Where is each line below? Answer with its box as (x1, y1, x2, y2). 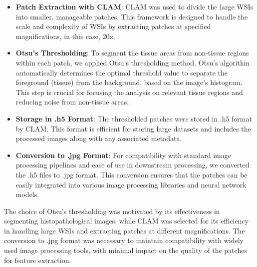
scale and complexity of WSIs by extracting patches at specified (15, 21, 211, 31)
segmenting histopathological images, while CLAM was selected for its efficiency (4, 215, 249, 226)
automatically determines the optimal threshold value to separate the (15, 67, 228, 77)
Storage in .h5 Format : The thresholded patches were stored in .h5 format (15, 113, 252, 123)
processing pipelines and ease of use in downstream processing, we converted (15, 159, 250, 170)
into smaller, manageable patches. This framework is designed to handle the (15, 11, 248, 21)
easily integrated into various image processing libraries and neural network (15, 179, 247, 189)
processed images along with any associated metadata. (15, 133, 182, 143)
